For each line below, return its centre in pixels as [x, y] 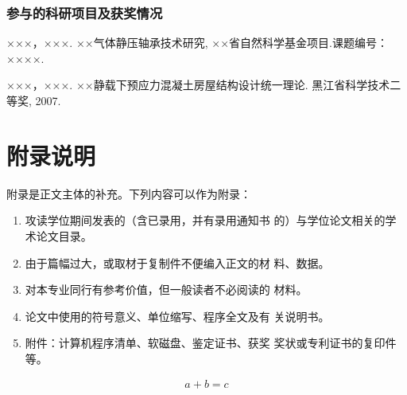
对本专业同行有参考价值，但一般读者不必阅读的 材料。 [166, 289]
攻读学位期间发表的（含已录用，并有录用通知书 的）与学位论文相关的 [205, 220]
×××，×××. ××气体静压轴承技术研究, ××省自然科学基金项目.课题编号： [197, 43]
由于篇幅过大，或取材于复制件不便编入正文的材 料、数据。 [177, 262]
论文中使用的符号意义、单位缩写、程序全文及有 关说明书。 [177, 316]
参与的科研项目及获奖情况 [85, 12]
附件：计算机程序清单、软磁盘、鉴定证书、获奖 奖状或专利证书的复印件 [211, 343]
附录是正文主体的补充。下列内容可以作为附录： [129, 193]
